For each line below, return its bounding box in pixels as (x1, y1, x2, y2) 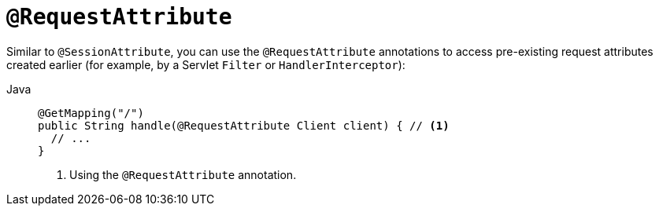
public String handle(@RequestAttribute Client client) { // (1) (38, 119, 450, 132)
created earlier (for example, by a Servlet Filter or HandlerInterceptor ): (6, 57, 405, 71)
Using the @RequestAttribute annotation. (69, 167, 297, 181)
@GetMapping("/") (38, 106, 144, 119)
